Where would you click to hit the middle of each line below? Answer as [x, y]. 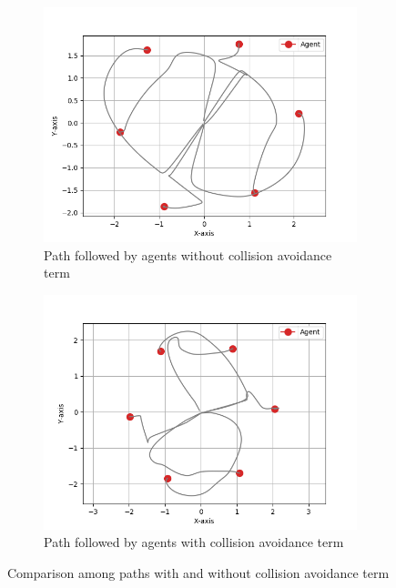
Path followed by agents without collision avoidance [188, 254]
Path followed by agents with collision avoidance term [194, 542]
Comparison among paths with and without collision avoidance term [198, 572]
